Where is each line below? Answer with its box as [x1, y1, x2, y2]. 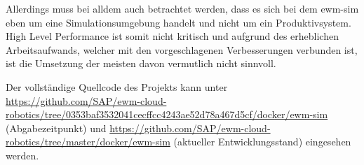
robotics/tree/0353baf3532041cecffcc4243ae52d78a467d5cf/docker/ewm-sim [6, 107, 328, 122]
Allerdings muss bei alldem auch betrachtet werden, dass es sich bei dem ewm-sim [6, 1, 359, 15]
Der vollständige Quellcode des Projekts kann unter [6, 79, 228, 94]
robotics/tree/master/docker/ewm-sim [6, 134, 170, 149]
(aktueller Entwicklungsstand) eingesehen [173, 134, 351, 149]
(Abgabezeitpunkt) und [6, 120, 107, 135]
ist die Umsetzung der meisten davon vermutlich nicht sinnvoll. [6, 56, 276, 71]
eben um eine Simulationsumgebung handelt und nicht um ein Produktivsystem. [6, 15, 351, 29]
